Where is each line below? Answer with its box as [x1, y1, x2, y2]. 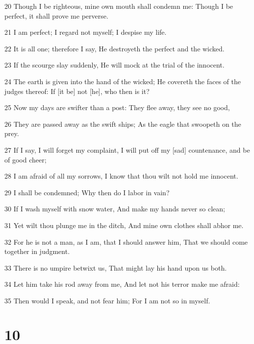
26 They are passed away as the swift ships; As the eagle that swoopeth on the [4, 118, 241, 129]
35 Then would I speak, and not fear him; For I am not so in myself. [4, 295, 210, 305]
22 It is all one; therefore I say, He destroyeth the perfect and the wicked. [4, 43, 225, 53]
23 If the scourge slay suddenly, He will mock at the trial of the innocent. [4, 60, 225, 70]
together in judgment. [4, 246, 70, 256]
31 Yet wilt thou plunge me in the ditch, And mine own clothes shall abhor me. [4, 220, 244, 230]
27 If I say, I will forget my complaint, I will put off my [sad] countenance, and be [4, 144, 250, 155]
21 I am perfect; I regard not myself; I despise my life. [4, 27, 167, 37]
